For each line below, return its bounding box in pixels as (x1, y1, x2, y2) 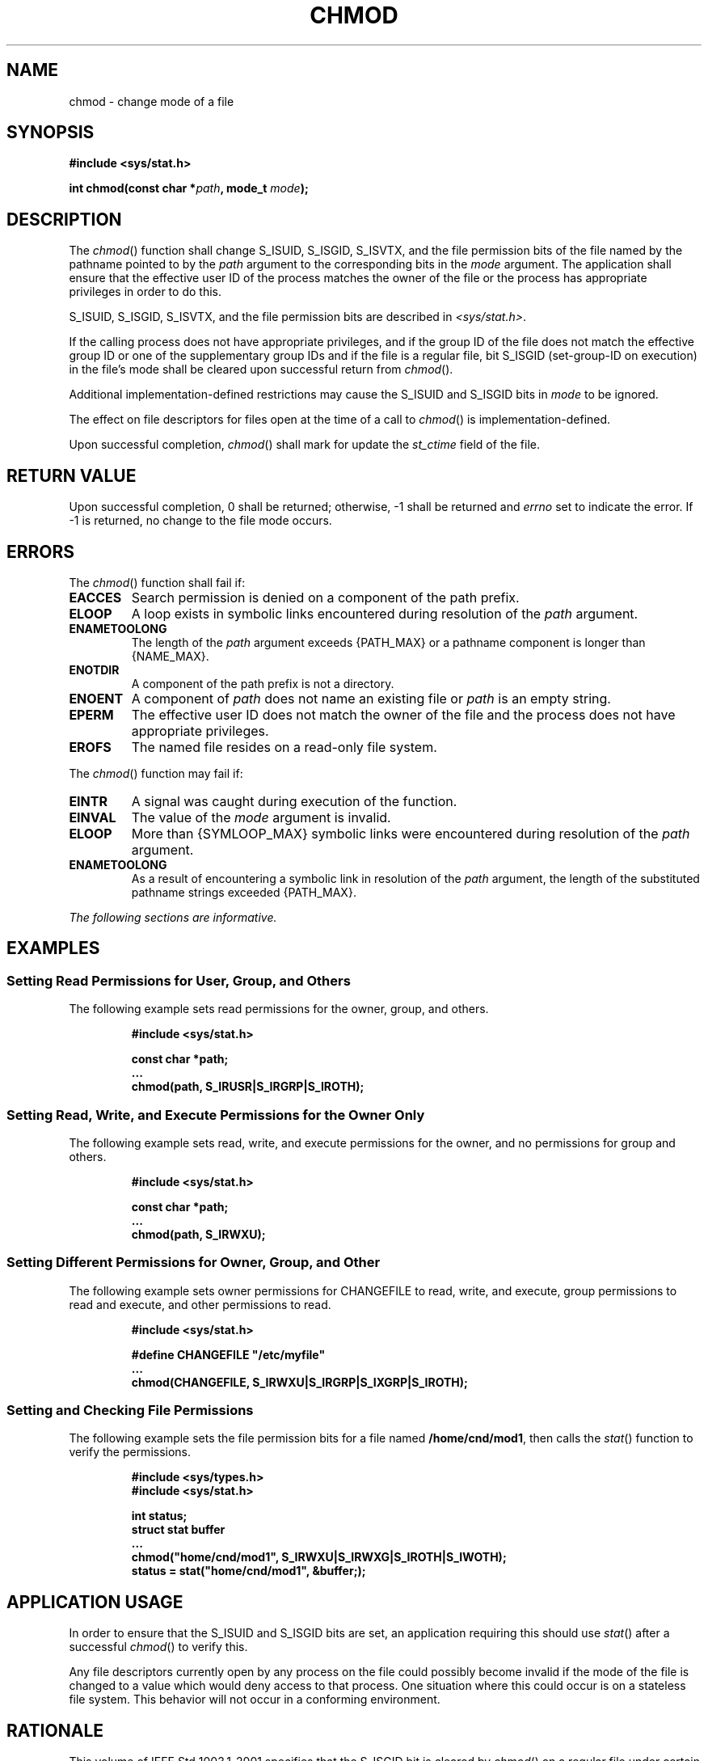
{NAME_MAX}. (131, 648, 209, 663)
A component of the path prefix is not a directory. (131, 676, 394, 690)
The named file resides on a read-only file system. (131, 738, 437, 755)
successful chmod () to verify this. (69, 1640, 248, 1654)
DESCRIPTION (6, 209, 122, 230)
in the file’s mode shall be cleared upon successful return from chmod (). (69, 362, 453, 377)
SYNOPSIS (6, 122, 95, 143)
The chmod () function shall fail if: (69, 575, 246, 589)
